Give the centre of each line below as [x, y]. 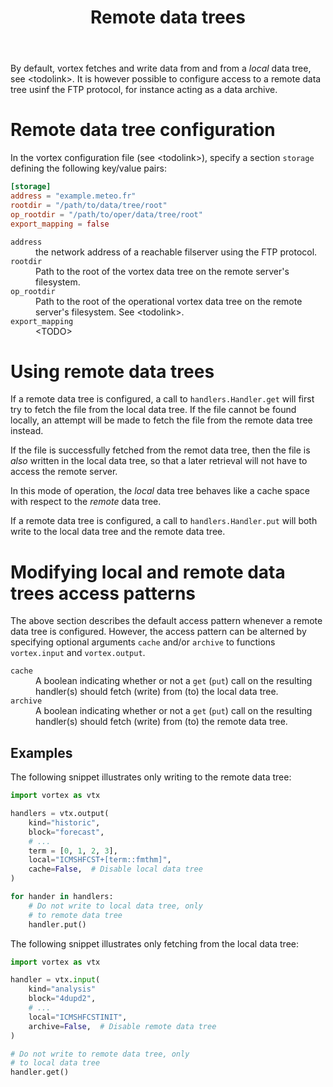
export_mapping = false [60, 224]
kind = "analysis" [62, 989]
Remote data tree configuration [143, 130]
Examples [41, 752]
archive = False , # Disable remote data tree [122, 1026]
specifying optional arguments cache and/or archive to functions [143, 642]
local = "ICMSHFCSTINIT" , [78, 1017]
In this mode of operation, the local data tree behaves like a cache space [160, 491]
